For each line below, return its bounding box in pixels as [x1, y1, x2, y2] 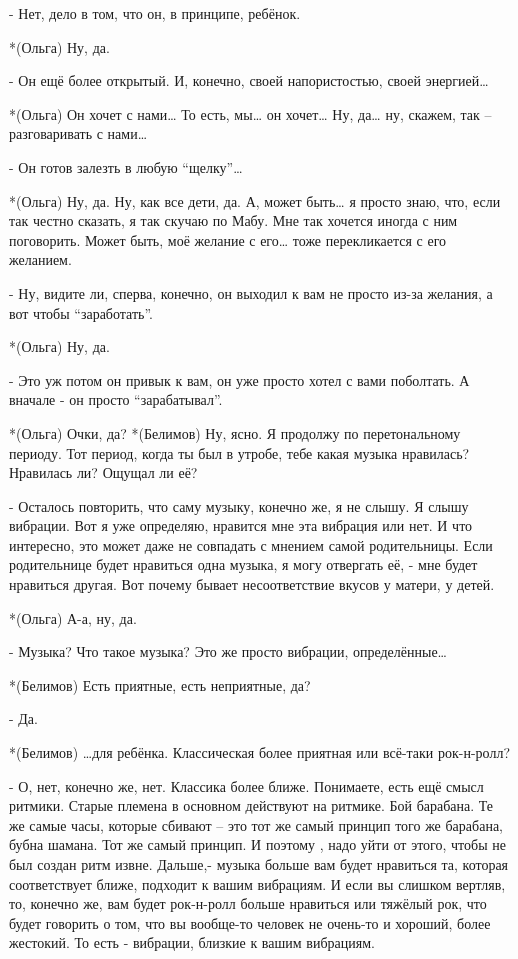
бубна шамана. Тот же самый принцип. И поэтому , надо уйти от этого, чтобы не [9, 834, 506, 855]
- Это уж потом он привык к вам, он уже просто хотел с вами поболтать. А [9, 369, 470, 390]
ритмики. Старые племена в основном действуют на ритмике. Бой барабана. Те [9, 795, 494, 816]
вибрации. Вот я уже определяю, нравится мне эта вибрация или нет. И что [9, 515, 473, 536]
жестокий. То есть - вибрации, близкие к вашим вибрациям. [9, 932, 375, 953]
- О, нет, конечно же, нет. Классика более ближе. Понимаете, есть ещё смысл [9, 775, 484, 796]
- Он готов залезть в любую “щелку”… [9, 156, 243, 177]
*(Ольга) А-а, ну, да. [9, 607, 137, 628]
